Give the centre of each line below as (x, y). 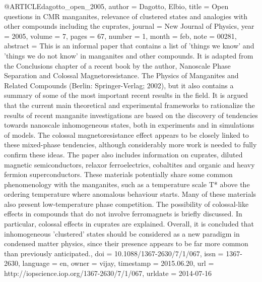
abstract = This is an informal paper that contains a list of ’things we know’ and (129, 46)
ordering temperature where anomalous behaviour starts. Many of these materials (130, 194)
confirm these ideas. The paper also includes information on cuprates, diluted (123, 154)
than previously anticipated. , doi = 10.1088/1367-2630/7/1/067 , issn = (114, 253)
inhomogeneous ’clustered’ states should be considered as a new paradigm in (122, 233)
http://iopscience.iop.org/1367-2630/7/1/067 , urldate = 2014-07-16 (108, 273)
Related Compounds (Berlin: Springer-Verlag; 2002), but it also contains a (119, 85)
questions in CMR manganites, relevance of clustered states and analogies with (126, 16)
